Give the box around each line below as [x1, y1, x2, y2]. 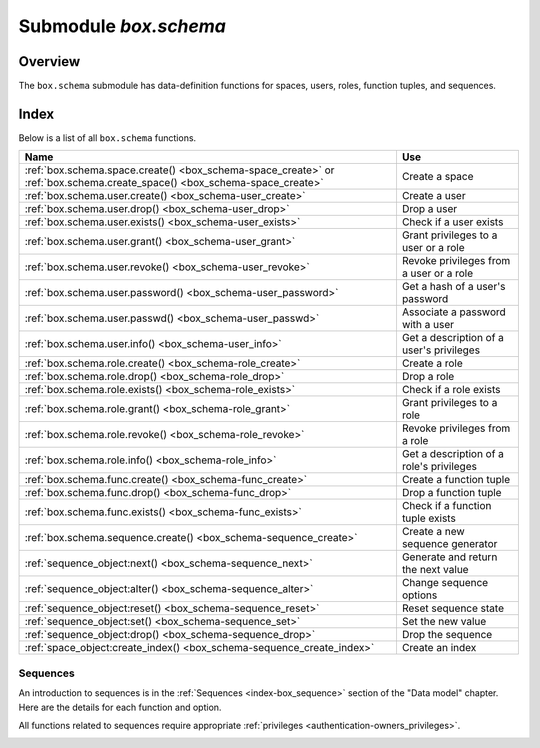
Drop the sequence [401, 628, 493, 642]
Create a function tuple [401, 473, 511, 487]
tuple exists [401, 511, 457, 525]
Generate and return [401, 550, 498, 564]
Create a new [401, 525, 465, 539]
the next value [401, 563, 469, 577]
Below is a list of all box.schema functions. [18, 131, 197, 144]
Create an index [401, 641, 477, 655]
